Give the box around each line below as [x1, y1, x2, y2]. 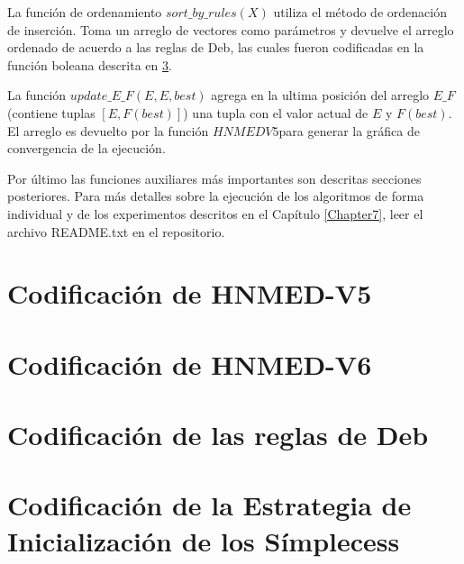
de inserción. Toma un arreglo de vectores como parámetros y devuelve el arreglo [7, 20, 454, 39]
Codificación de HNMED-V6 [7, 345, 372, 382]
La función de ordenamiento [7, 3, 162, 21]
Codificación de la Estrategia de [7, 487, 412, 523]
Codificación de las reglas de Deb [7, 416, 429, 453]
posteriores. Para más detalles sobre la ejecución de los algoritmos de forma [7, 186, 424, 205]
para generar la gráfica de [278, 121, 420, 140]
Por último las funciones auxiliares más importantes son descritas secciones [7, 168, 422, 187]
